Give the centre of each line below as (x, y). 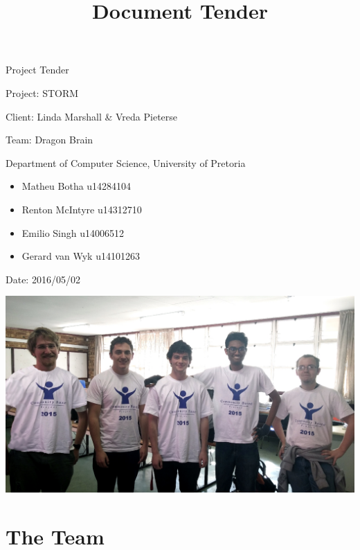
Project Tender (37, 70)
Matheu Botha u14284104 (76, 186)
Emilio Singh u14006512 (73, 232)
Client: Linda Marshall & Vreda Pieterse (92, 116)
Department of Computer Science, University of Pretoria (126, 162)
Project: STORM (42, 92)
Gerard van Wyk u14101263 (81, 256)
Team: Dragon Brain (49, 140)
